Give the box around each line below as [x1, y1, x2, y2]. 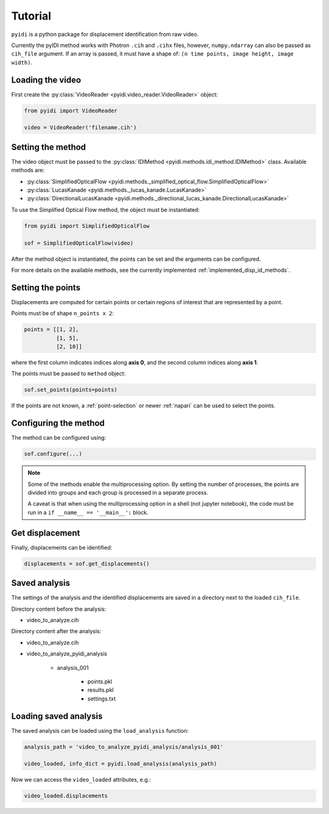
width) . [11, 59, 33, 66]
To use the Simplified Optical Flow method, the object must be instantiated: [11, 206, 200, 213]
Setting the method [11, 142, 87, 152]
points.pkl [87, 678, 113, 685]
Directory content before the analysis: [11, 605, 107, 612]
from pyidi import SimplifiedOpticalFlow [24, 222, 150, 229]
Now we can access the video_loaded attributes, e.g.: [11, 776, 151, 783]
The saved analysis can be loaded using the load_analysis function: [11, 727, 189, 734]
